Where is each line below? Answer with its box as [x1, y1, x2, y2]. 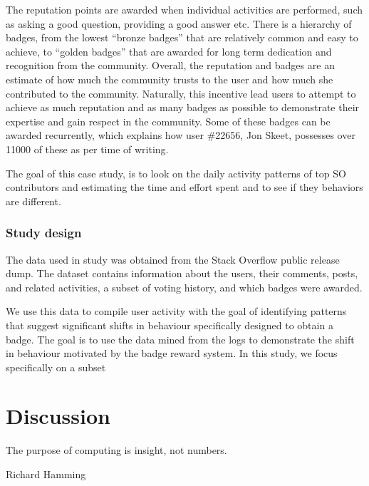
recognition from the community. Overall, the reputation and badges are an [6, 58, 335, 73]
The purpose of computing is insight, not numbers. [6, 443, 227, 457]
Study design [6, 224, 82, 242]
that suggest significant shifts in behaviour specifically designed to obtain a [6, 317, 333, 332]
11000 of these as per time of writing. [6, 141, 169, 156]
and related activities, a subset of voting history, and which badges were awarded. [6, 279, 363, 294]
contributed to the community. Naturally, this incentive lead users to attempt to [6, 86, 356, 100]
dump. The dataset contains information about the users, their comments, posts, [6, 266, 358, 281]
